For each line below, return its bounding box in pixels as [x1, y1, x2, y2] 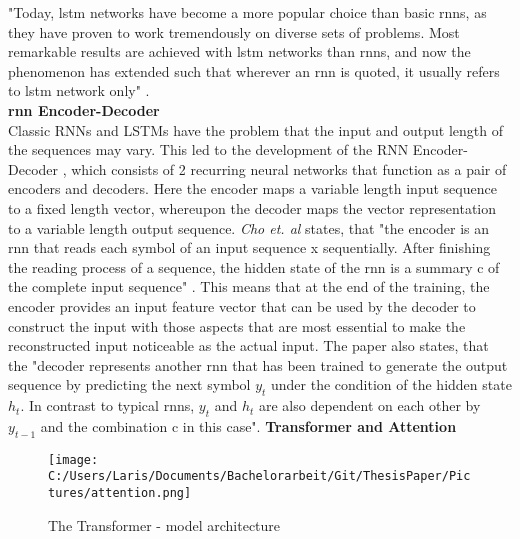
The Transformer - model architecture [48, 514, 281, 535]
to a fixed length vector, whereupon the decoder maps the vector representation [8, 197, 497, 218]
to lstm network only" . [8, 80, 150, 101]
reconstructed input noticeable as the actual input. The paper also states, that [8, 335, 489, 356]
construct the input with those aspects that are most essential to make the [8, 315, 466, 336]
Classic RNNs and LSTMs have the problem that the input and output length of [8, 119, 504, 140]
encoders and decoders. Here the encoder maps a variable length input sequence [8, 178, 497, 199]
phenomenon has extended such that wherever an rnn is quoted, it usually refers [8, 60, 500, 81]
